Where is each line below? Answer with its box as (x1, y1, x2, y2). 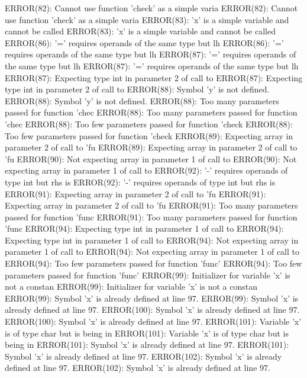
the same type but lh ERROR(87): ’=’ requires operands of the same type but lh (5, 59, 299, 72)
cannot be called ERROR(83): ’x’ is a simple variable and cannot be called (5, 25, 276, 37)
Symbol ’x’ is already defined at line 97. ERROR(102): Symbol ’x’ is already (5, 350, 282, 362)
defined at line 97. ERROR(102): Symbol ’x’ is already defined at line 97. (5, 361, 270, 374)
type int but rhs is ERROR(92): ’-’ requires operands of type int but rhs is (5, 175, 276, 188)
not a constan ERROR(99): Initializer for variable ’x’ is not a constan (5, 280, 257, 293)
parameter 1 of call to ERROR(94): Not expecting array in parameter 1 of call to (5, 245, 299, 258)
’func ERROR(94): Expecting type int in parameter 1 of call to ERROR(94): (5, 222, 284, 235)
